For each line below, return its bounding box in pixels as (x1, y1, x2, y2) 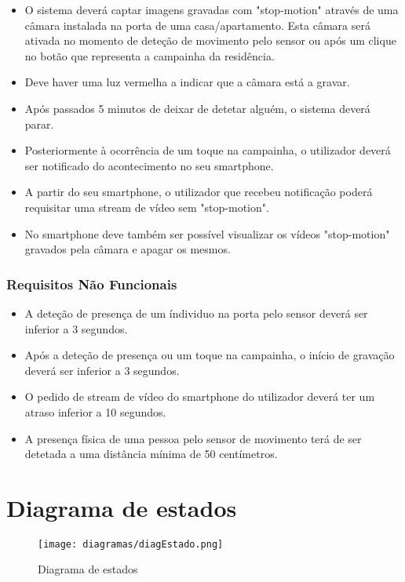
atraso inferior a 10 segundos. (24, 403, 166, 420)
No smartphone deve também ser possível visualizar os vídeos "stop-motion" (24, 225, 390, 242)
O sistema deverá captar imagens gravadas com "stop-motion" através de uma (24, 2, 399, 17)
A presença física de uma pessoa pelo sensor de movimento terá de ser (24, 430, 362, 446)
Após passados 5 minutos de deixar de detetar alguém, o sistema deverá (24, 100, 370, 116)
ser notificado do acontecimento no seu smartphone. (24, 157, 274, 173)
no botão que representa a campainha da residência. (24, 47, 275, 64)
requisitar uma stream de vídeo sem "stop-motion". (24, 198, 269, 215)
